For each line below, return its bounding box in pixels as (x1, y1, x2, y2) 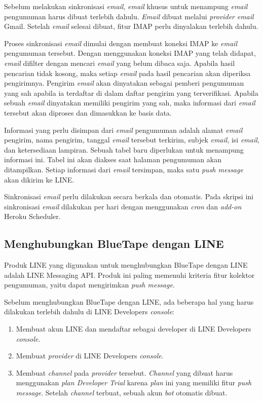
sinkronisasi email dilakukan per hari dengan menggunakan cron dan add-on (4, 201, 242, 211)
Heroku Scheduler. (4, 211, 61, 222)
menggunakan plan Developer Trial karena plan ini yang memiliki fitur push (16, 377, 252, 388)
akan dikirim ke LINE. (4, 174, 74, 185)
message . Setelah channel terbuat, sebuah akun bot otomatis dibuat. (16, 387, 228, 398)
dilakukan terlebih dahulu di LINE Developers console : (4, 306, 174, 317)
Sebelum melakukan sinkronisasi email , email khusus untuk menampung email (4, 1, 248, 11)
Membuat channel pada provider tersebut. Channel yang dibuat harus (16, 367, 233, 378)
